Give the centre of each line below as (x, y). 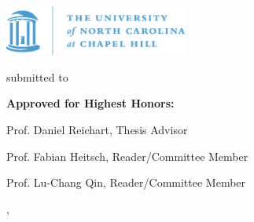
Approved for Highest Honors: (90, 103)
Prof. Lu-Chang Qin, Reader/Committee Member (126, 182)
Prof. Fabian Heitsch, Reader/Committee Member (127, 156)
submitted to (37, 76)
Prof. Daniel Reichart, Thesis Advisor (97, 129)
